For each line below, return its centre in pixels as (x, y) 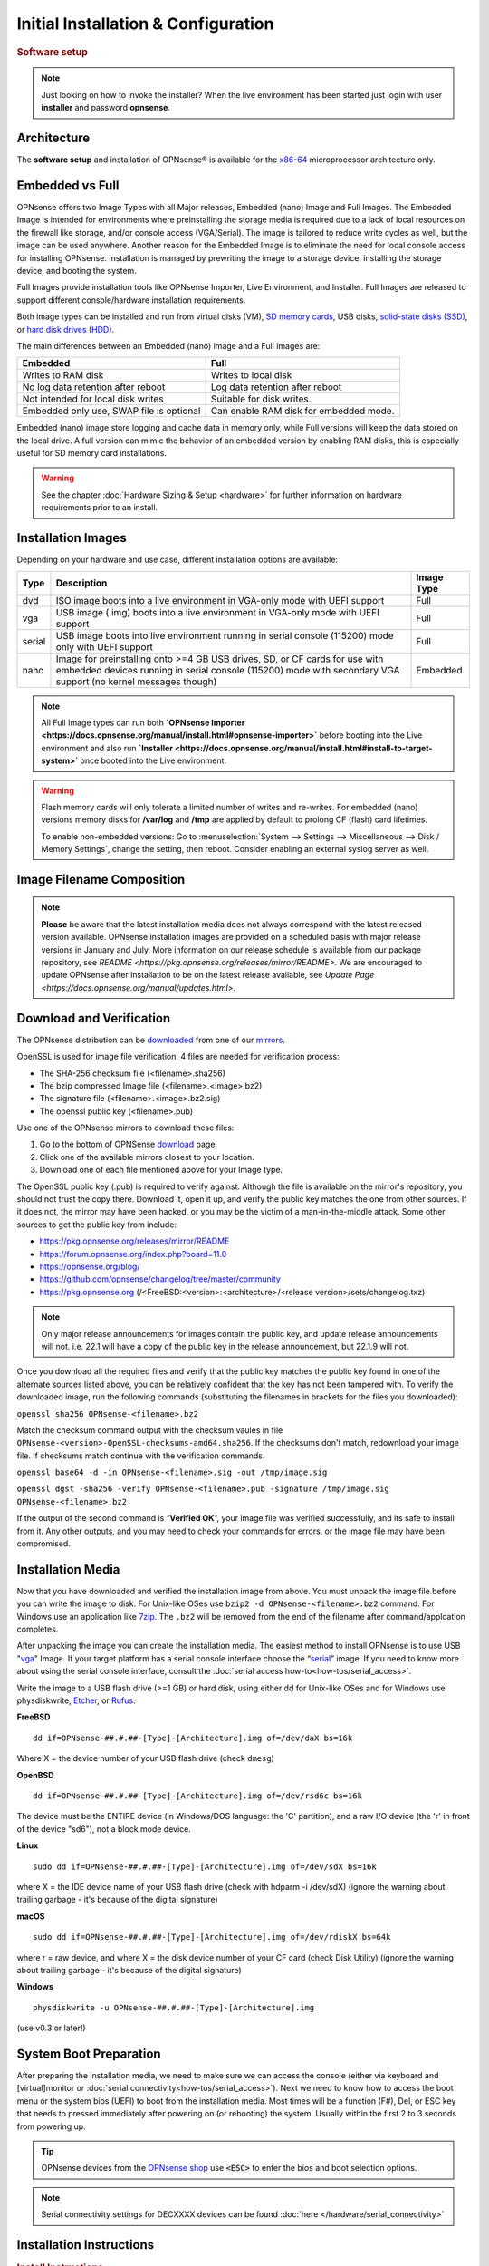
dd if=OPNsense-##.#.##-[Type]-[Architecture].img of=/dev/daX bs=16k (193, 1738)
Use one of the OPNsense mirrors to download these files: (125, 1128)
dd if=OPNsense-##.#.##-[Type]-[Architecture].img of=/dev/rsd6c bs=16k (197, 1796)
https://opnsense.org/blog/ (90, 1266)
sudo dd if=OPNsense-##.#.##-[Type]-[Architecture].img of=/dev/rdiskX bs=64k (212, 1937)
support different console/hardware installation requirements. (131, 300)
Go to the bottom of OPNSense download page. (128, 1144)
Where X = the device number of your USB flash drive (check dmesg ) (146, 1758)
